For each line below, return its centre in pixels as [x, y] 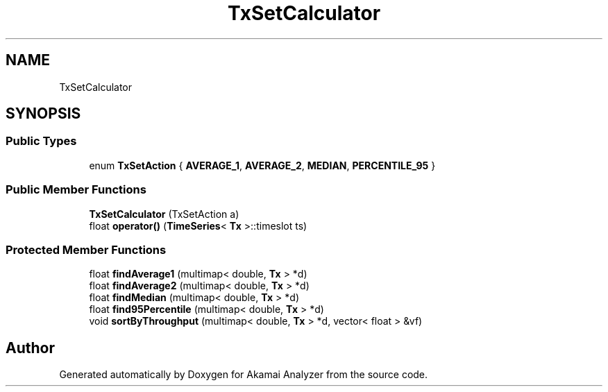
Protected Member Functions [86, 249]
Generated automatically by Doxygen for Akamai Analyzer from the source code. [244, 375]
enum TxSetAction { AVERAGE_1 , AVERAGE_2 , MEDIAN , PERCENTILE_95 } [262, 165]
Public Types [41, 141]
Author [30, 348]
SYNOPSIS [43, 114]
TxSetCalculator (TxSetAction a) [164, 214]
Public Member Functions [76, 190]
